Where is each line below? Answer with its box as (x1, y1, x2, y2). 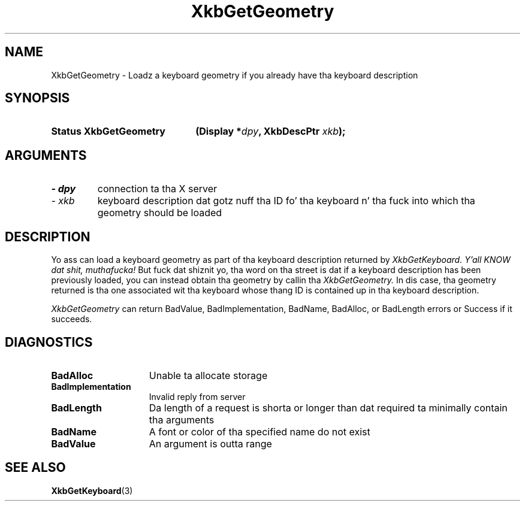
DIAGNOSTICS (5, 334, 93, 350)
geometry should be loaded (97, 207, 222, 219)
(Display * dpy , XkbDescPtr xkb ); (195, 125, 346, 138)
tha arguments (149, 413, 215, 426)
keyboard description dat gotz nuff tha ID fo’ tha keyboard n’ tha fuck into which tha (97, 195, 475, 207)
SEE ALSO (5, 460, 66, 475)
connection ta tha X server (97, 183, 218, 195)
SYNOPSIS (5, 90, 70, 106)
